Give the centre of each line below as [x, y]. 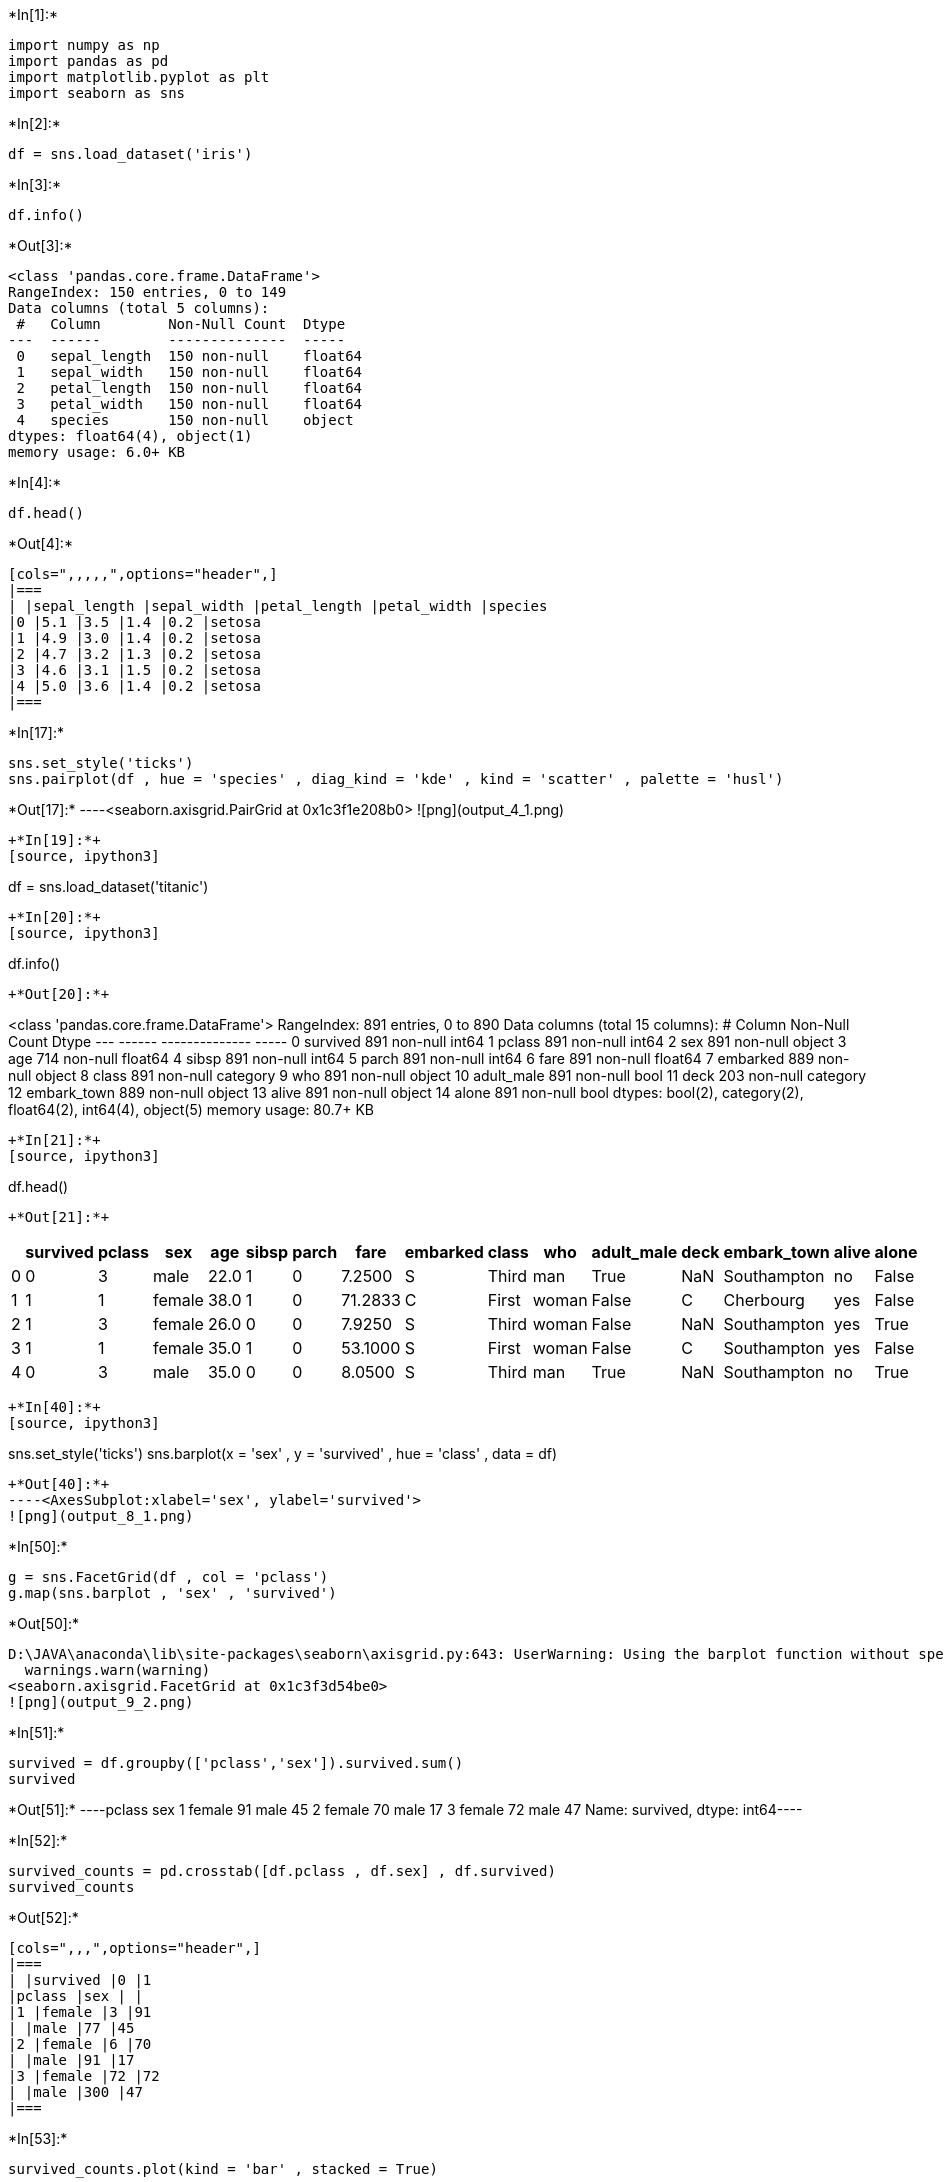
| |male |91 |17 [71, 2060]
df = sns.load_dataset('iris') [130, 154]
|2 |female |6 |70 [80, 2044]
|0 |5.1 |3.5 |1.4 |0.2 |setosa [134, 622]
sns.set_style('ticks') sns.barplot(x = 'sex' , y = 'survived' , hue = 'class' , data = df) [283, 1453]
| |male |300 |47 [75, 2092]
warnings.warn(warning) [117, 1670]
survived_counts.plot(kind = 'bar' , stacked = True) [223, 2169]
